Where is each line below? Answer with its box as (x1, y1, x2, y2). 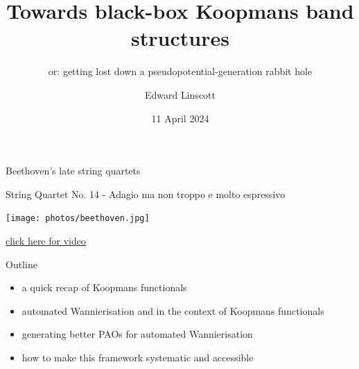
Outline (6, 256, 37, 271)
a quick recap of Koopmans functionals (21, 280, 187, 295)
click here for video (6, 233, 86, 247)
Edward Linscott (144, 87, 216, 101)
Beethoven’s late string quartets (6, 163, 141, 178)
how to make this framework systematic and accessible (21, 350, 254, 364)
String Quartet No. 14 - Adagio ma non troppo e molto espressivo (6, 186, 286, 201)
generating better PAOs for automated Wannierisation (21, 327, 253, 341)
